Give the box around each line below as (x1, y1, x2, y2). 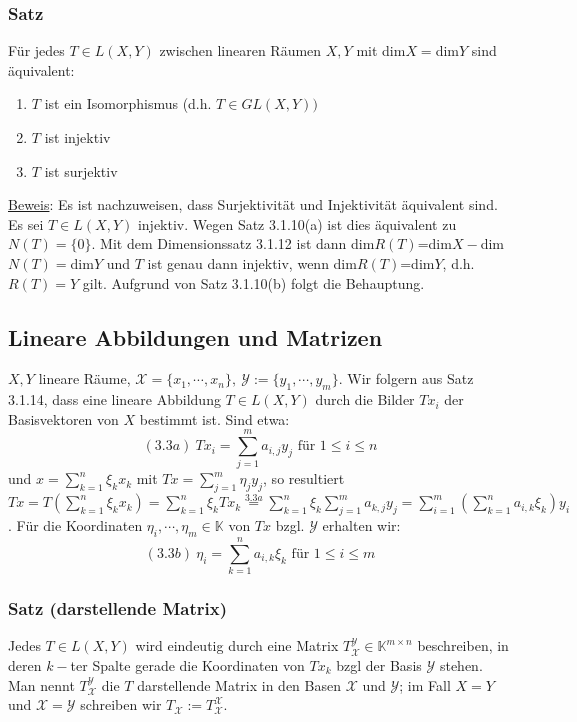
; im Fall (399, 674, 451, 695)
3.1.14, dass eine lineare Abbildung (8, 389, 221, 410)
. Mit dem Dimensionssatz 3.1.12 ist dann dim (91, 233, 375, 254)
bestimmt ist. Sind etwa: (139, 408, 290, 429)
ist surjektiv (44, 160, 118, 181)
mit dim (356, 40, 406, 61)
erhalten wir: (322, 515, 401, 536)
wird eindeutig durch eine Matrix (135, 635, 339, 656)
